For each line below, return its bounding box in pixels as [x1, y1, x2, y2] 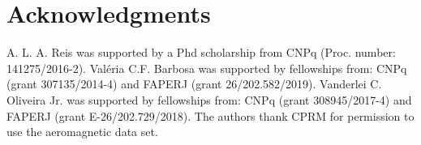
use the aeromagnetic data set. [6, 123, 158, 140]
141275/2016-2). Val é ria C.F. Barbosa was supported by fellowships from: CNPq [6, 59, 407, 76]
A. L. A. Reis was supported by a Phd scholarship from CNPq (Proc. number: [6, 44, 396, 61]
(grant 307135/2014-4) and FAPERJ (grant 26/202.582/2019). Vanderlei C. [6, 75, 382, 92]
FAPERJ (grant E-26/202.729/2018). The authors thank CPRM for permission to [6, 107, 415, 124]
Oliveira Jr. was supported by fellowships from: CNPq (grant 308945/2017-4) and [6, 91, 412, 108]
